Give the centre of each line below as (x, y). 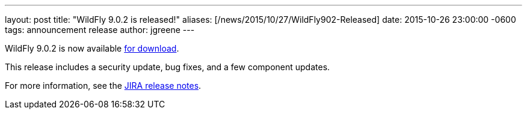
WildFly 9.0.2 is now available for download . (92, 48)
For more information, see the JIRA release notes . (103, 85)
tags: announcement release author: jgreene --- (100, 30)
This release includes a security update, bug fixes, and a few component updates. (168, 67)
